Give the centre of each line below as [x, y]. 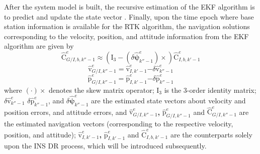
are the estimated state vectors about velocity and [168, 100]
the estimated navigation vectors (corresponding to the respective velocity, [119, 124]
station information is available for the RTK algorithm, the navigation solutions [127, 26]
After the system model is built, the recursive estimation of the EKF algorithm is [129, 7]
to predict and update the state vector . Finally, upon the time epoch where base [129, 16]
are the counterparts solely [211, 134]
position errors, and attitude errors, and [66, 112]
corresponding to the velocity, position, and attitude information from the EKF [126, 36]
